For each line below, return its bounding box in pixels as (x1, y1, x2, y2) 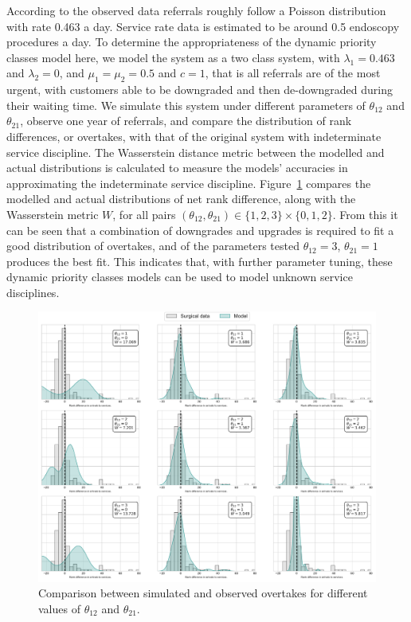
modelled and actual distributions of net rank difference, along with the (6, 190, 356, 207)
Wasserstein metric (6, 205, 99, 222)
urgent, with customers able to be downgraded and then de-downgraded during (6, 81, 393, 98)
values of (38, 600, 80, 616)
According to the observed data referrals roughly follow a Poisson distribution (6, 2, 386, 18)
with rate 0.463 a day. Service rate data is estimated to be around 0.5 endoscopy (6, 18, 400, 34)
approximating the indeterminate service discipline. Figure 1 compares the (6, 174, 371, 191)
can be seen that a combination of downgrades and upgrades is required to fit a (6, 221, 394, 238)
